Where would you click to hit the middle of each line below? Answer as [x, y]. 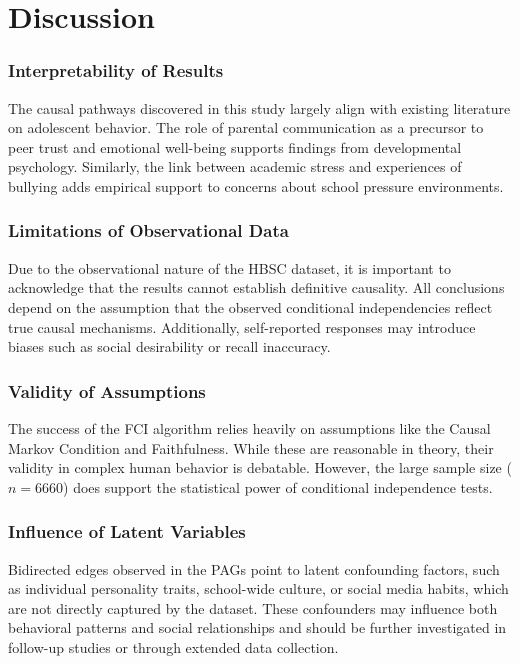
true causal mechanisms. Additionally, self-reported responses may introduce [242, 326]
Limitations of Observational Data [148, 230]
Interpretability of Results [116, 70]
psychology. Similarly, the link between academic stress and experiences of [235, 166]
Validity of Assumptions [107, 390]
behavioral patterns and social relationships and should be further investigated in [257, 627]
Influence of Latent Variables [127, 531]
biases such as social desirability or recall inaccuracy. [169, 346]
